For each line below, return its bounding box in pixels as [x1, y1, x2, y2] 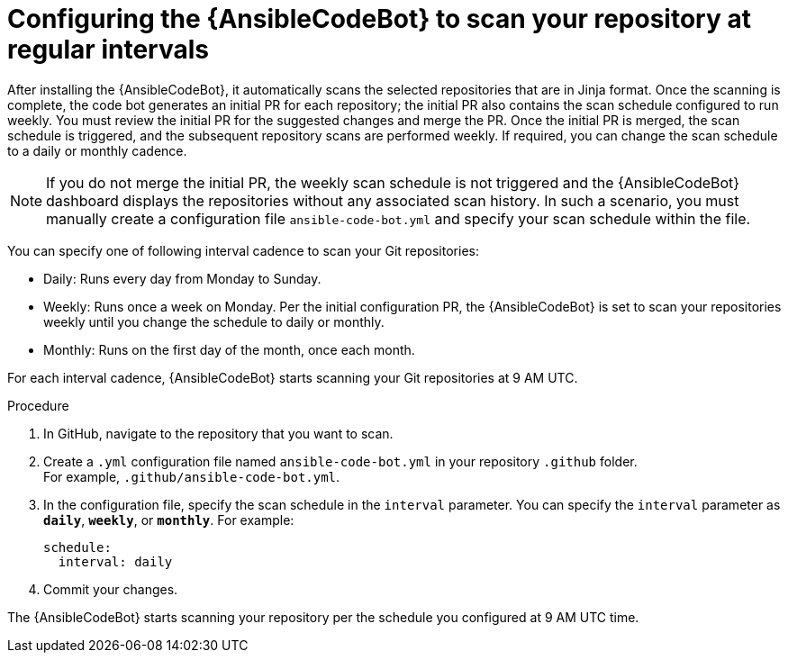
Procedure [7, 397, 69, 413]
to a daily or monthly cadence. [7, 142, 187, 158]
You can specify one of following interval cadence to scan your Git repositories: [7, 242, 479, 258]
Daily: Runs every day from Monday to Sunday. [43, 270, 322, 286]
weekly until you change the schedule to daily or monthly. [43, 313, 385, 330]
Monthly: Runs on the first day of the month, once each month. [43, 341, 415, 357]
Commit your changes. [43, 581, 178, 597]
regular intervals [7, 34, 209, 65]
